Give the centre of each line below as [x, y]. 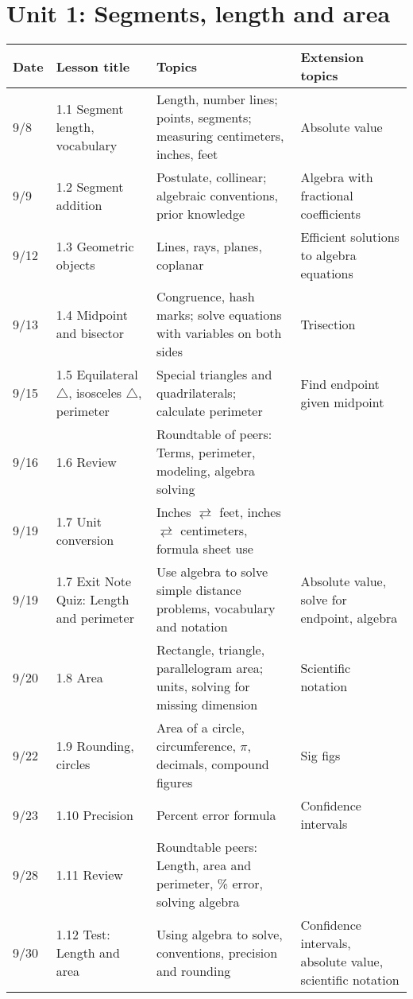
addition [79, 204]
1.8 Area [79, 677]
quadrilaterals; [196, 393]
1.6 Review [86, 461]
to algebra [328, 255]
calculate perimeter [209, 411]
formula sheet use [205, 549]
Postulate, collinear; [211, 177]
